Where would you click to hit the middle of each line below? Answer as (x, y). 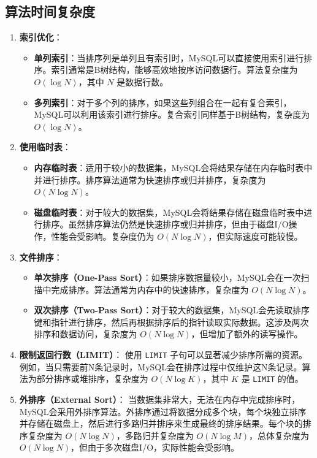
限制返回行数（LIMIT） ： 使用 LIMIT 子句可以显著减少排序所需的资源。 (163, 355)
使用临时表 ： (45, 147)
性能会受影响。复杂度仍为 (103, 236)
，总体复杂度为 (279, 435)
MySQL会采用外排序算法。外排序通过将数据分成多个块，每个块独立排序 (163, 411)
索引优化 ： (41, 37)
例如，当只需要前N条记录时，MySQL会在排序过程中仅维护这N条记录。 (161, 366)
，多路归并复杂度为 (155, 435)
